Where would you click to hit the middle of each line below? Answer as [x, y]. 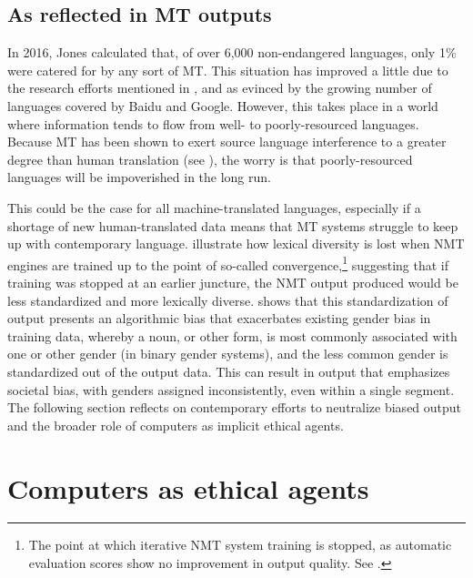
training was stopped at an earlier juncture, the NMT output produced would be [233, 282]
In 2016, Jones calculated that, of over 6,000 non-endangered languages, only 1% [232, 52]
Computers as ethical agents [188, 487]
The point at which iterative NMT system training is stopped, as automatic [240, 545]
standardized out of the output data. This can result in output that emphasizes [229, 371]
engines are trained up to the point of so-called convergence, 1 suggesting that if [228, 263]
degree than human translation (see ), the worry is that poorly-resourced [210, 159]
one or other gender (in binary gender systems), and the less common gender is [228, 354]
